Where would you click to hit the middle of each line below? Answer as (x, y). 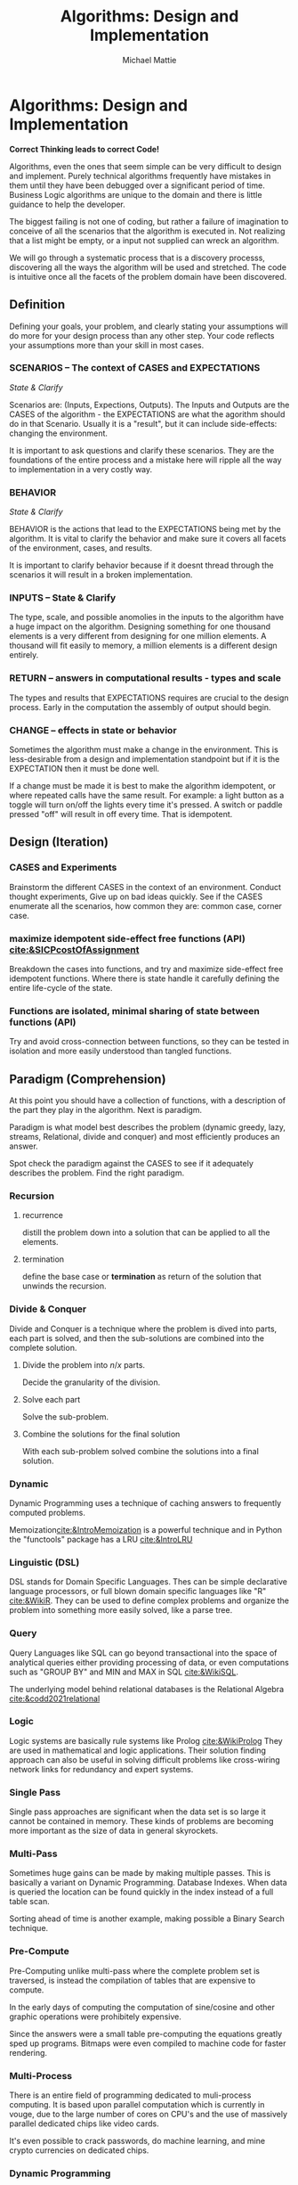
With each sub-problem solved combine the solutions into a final (141, 1451)
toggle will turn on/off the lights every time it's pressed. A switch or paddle (146, 805)
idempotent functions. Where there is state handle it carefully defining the (145, 978)
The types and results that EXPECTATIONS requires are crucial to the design (149, 698)
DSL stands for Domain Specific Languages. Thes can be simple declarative (148, 1582)
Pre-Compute (39, 1952)
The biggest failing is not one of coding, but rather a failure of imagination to (149, 221)
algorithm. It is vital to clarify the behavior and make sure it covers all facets (148, 539)
